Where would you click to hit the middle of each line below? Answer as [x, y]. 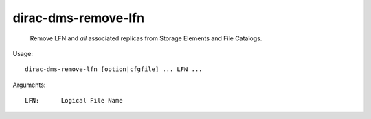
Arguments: [29, 85]
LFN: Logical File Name [74, 101]
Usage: [23, 53]
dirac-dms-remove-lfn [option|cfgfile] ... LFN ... [114, 69]
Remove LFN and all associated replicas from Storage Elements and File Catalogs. [146, 38]
